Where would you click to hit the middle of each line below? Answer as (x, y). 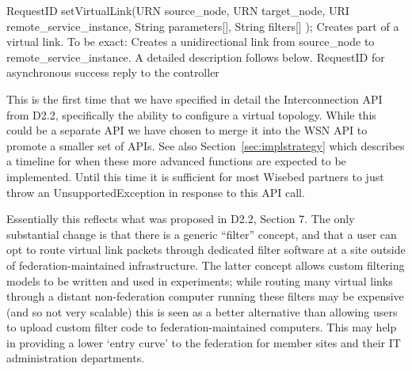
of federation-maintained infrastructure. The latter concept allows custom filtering (206, 265)
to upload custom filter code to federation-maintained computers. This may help (202, 327)
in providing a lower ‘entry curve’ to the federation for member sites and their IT (204, 342)
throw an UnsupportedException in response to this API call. (156, 192)
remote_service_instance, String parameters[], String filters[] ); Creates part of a (203, 26)
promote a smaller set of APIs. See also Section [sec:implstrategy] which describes (206, 145)
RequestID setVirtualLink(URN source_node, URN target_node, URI (178, 10)
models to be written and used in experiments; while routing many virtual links (200, 280)
